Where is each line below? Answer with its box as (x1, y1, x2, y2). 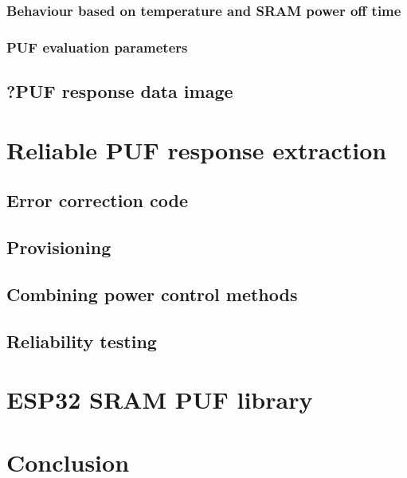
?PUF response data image (6, 79, 233, 104)
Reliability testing (6, 328, 157, 353)
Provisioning (6, 235, 112, 260)
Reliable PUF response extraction (6, 133, 387, 166)
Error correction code (6, 188, 188, 213)
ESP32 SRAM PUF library (6, 383, 313, 416)
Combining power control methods (6, 281, 298, 306)
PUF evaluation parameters (6, 37, 188, 57)
